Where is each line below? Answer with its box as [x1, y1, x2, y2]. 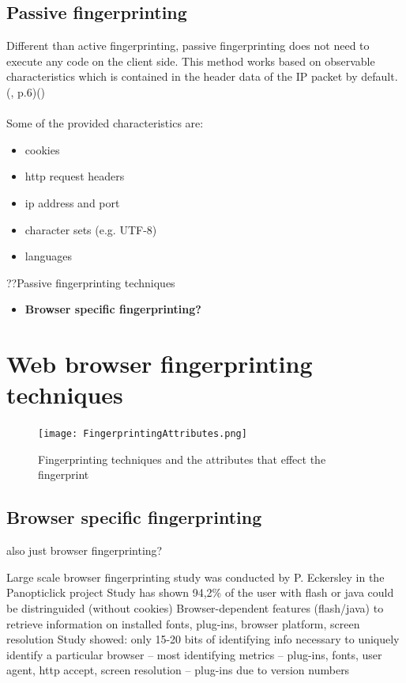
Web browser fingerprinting [6, 347, 313, 380]
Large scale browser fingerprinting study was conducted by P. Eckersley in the [6, 568, 385, 585]
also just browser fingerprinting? [6, 542, 163, 559]
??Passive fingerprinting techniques [6, 274, 175, 290]
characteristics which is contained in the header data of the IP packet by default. [6, 68, 398, 85]
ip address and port [24, 194, 120, 211]
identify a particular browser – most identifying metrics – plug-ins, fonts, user [6, 646, 382, 662]
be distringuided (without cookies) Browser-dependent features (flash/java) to [6, 600, 384, 617]
